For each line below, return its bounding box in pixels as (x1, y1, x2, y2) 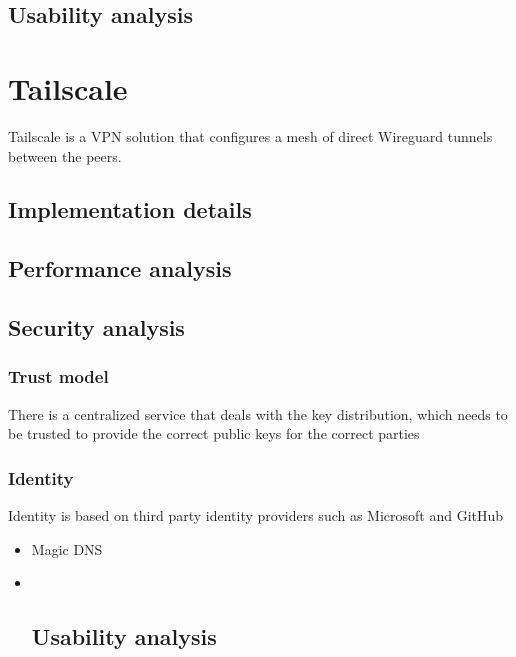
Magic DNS (31, 538, 103, 559)
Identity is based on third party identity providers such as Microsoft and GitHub (8, 505, 504, 526)
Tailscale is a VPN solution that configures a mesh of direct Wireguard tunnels (8, 125, 493, 146)
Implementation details (8, 194, 252, 225)
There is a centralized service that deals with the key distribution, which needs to (8, 403, 508, 424)
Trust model (8, 364, 109, 389)
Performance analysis (8, 253, 232, 284)
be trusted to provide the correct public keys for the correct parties (8, 423, 420, 444)
